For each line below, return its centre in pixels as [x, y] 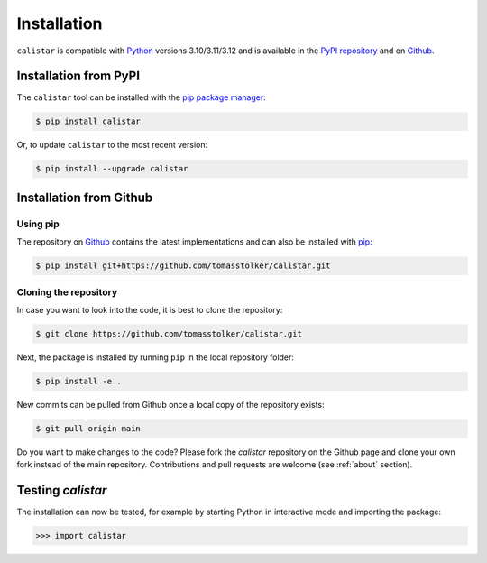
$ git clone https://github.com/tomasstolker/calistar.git [169, 333]
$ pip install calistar [88, 121]
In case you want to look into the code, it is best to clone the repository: [150, 309]
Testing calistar [62, 490]
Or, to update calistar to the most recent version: [112, 145]
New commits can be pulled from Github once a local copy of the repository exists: [170, 404]
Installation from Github [85, 197]
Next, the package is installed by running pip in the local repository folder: [156, 357]
